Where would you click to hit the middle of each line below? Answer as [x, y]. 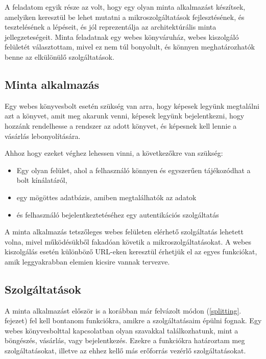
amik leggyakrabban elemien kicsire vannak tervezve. [87, 261]
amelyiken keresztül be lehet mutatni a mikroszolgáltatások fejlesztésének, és [125, 17]
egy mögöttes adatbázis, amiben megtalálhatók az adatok [106, 197]
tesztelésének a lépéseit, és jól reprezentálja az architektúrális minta [111, 27]
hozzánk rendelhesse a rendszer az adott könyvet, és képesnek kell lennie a [121, 125]
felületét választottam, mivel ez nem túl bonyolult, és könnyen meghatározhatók [130, 47]
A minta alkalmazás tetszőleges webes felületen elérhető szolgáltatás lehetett [124, 232]
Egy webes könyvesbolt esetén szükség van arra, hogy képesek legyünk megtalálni [132, 105]
